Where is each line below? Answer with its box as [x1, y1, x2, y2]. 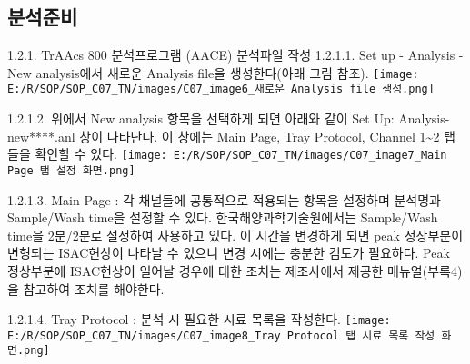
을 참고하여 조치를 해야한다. [7, 279, 165, 298]
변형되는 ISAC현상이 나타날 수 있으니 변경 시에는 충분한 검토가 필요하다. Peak [7, 243, 450, 262]
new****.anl [7, 126, 75, 145]
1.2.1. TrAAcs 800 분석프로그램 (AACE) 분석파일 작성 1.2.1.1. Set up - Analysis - [7, 45, 464, 64]
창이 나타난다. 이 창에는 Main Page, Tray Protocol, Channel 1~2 [79, 126, 440, 145]
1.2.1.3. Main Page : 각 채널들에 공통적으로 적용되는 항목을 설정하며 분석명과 [7, 190, 441, 209]
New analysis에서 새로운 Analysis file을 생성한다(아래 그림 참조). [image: [7, 63, 419, 82]
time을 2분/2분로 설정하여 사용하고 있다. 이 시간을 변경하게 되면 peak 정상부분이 [7, 225, 464, 244]
